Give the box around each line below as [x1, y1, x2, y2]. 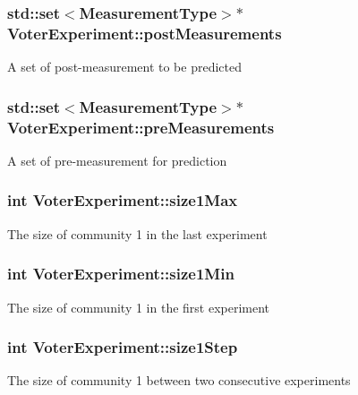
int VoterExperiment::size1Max [7, 189, 238, 211]
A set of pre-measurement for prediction [7, 150, 227, 169]
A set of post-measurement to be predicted [7, 57, 242, 76]
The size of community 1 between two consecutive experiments [7, 371, 351, 390]
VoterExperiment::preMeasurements [7, 116, 275, 138]
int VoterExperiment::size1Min [7, 262, 234, 285]
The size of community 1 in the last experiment [7, 224, 268, 243]
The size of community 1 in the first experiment [7, 297, 270, 316]
